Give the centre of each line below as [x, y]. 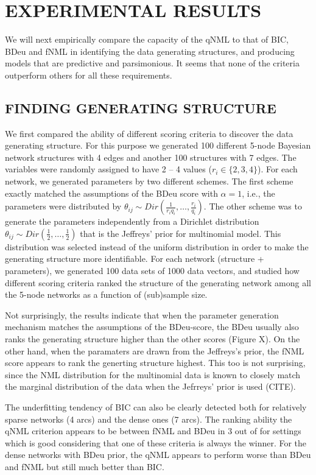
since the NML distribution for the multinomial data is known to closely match [153, 374]
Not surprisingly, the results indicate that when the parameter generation [142, 315]
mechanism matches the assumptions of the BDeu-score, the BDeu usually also [152, 327]
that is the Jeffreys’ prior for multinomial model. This [181, 233]
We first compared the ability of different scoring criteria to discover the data [149, 133]
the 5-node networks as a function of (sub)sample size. [106, 294]
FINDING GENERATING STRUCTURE [141, 107]
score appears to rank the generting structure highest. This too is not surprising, [155, 363]
